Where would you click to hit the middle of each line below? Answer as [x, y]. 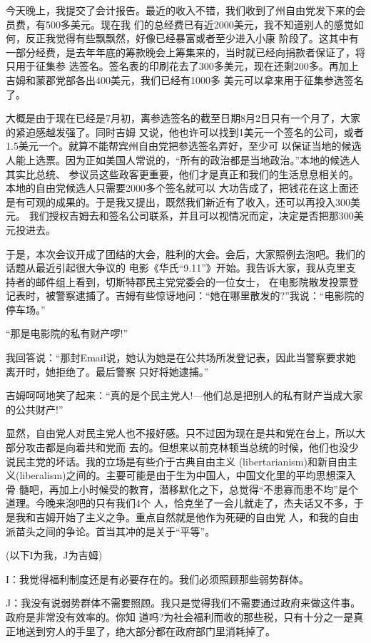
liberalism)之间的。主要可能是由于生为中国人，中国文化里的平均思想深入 [188, 475]
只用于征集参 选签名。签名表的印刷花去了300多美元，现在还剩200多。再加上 [182, 66]
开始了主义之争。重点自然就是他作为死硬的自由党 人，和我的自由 [207, 517]
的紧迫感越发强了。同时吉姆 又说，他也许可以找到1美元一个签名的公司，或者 [185, 132]
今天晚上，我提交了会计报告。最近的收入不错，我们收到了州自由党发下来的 [181, 10]
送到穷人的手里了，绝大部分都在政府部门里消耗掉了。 [150, 631]
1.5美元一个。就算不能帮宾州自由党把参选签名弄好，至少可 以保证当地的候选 [184, 146]
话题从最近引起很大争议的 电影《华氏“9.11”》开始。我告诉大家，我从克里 [176, 268]
